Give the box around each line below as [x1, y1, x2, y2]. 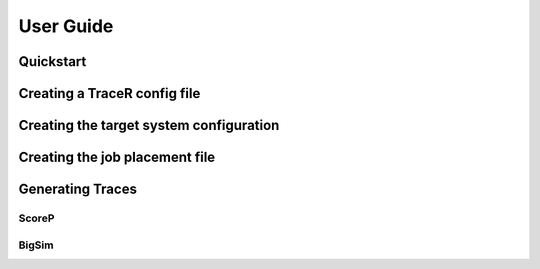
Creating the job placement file [18, 149, 216, 166]
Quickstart [18, 53, 87, 70]
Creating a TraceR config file [18, 85, 201, 102]
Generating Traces [18, 181, 137, 198]
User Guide [18, 15, 114, 37]
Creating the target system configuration [18, 117, 280, 134]
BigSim [18, 238, 54, 252]
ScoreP [18, 211, 55, 225]
